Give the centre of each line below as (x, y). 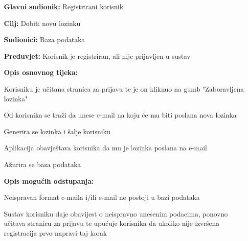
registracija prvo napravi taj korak (56, 232)
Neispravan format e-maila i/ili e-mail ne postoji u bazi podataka (102, 197)
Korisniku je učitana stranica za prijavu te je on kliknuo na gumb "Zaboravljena (124, 88)
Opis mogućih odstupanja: (49, 181)
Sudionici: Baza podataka (45, 39)
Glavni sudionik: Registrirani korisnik (64, 6)
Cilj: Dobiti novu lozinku (42, 23)
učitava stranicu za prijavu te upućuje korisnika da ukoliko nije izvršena (112, 223)
